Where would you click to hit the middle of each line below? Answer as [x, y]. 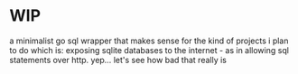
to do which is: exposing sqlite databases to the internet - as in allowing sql [149, 50]
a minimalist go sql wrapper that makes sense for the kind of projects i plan [149, 41]
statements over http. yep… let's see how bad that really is [118, 60]
